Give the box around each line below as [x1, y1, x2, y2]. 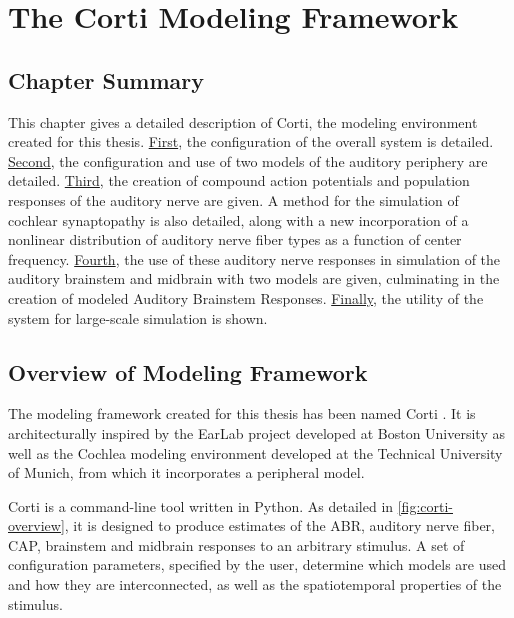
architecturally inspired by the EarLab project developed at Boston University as [8, 422, 505, 443]
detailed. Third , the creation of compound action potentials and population [8, 170, 470, 191]
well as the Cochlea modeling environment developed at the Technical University [8, 442, 503, 463]
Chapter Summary [8, 64, 204, 95]
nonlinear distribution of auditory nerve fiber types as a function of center [8, 229, 462, 250]
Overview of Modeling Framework [8, 356, 368, 387]
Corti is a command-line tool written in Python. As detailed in [8, 495, 394, 516]
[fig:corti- [397, 495, 453, 516]
